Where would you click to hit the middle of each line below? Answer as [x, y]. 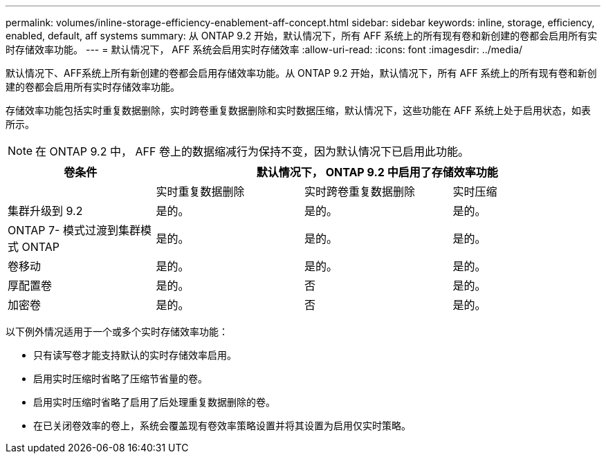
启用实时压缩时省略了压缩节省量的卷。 [120, 378]
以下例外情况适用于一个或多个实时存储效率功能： [117, 331]
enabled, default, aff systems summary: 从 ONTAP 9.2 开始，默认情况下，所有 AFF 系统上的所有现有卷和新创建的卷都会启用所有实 [302, 36]
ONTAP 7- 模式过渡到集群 [74, 230]
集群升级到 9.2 [45, 211]
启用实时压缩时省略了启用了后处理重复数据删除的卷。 [154, 402]
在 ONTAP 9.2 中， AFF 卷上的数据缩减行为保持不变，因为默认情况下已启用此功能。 [252, 151]
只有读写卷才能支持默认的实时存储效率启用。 [135, 355]
